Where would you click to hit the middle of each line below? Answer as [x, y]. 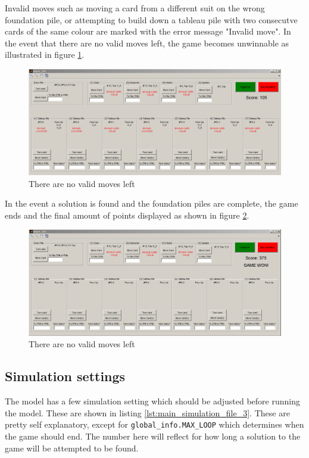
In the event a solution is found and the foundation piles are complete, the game [152, 203]
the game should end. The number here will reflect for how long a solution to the [153, 436]
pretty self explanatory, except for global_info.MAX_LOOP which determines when [154, 424]
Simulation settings [65, 376]
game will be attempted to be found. [72, 448]
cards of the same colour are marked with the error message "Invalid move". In [148, 31]
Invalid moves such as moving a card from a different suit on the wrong [135, 8]
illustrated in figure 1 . [45, 54]
